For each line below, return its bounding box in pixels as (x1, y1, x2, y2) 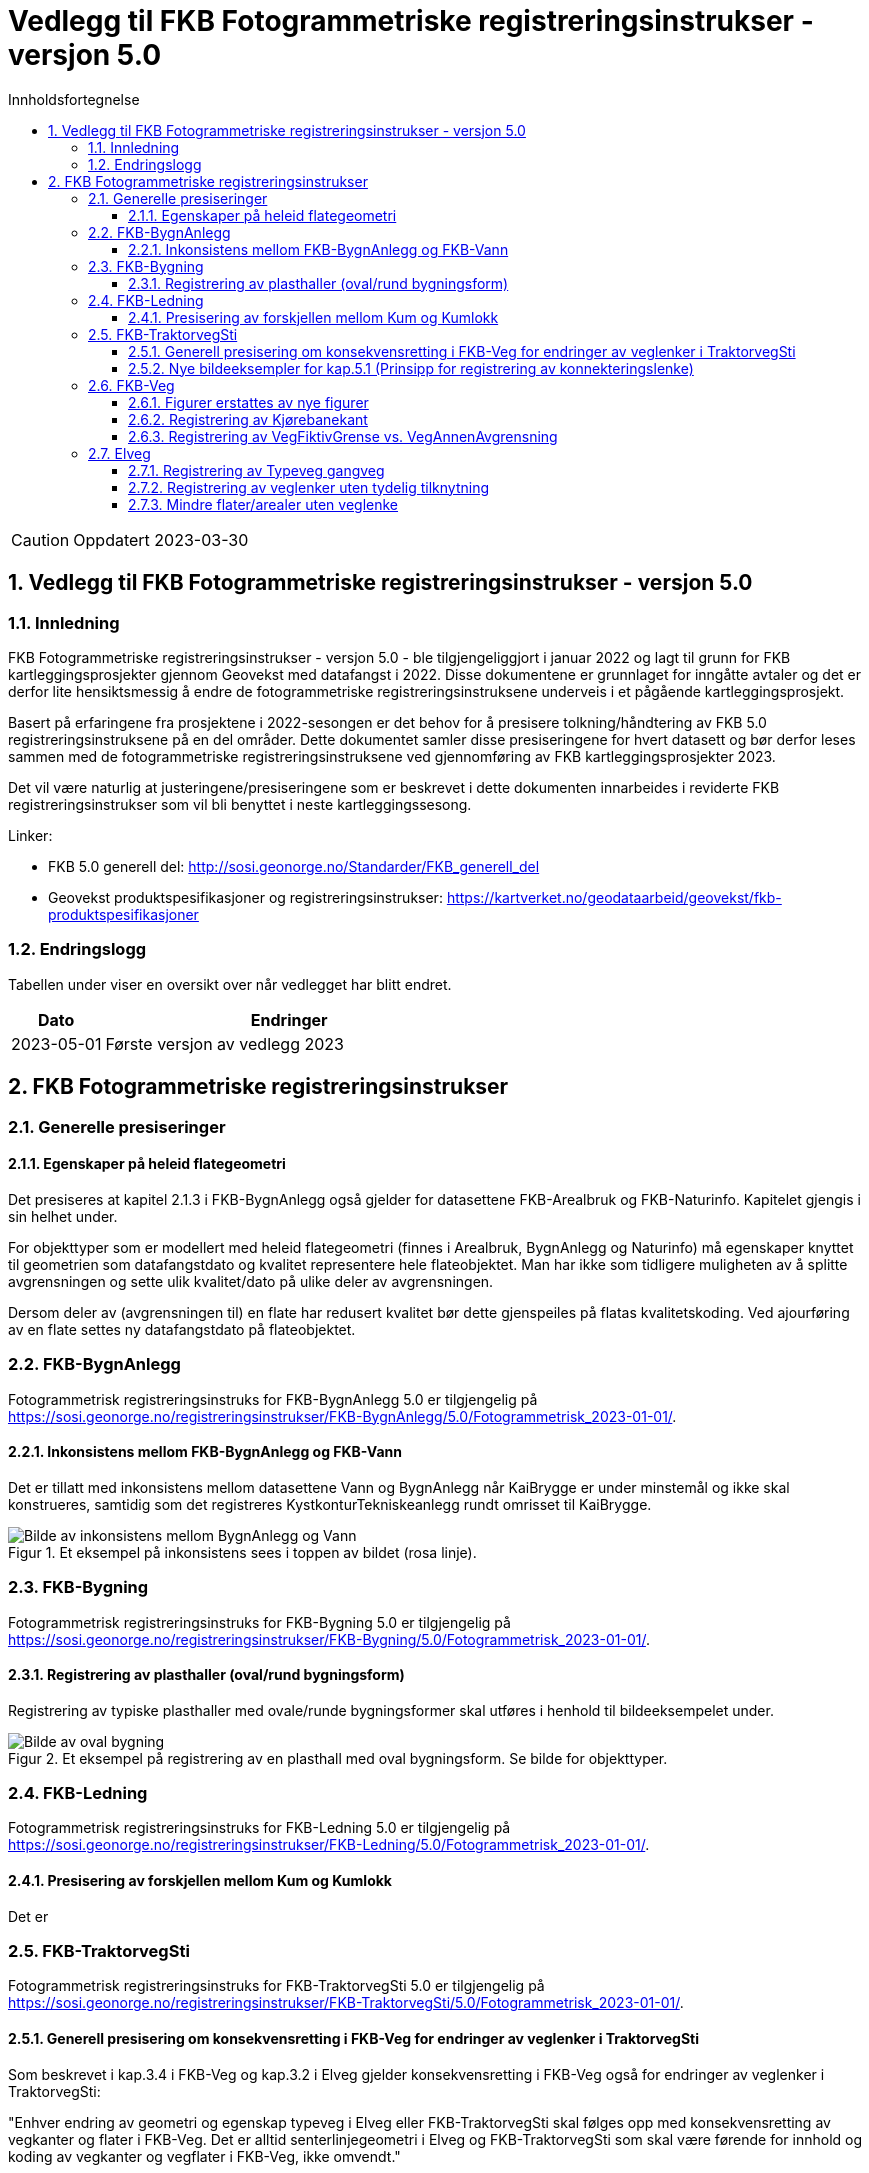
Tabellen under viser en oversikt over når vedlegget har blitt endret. (8, 975, 452, 993)
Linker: (8, 826, 53, 844)
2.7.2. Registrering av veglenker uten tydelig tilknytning (128, 478, 490, 496)
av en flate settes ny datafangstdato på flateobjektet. (8, 1320, 356, 1338)
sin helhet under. (8, 1207, 118, 1225)
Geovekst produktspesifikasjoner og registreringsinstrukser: (48, 888, 443, 906)
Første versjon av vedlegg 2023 (105, 1033, 344, 1054)
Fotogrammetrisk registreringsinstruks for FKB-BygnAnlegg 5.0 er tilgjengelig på (8, 1390, 538, 1408)
